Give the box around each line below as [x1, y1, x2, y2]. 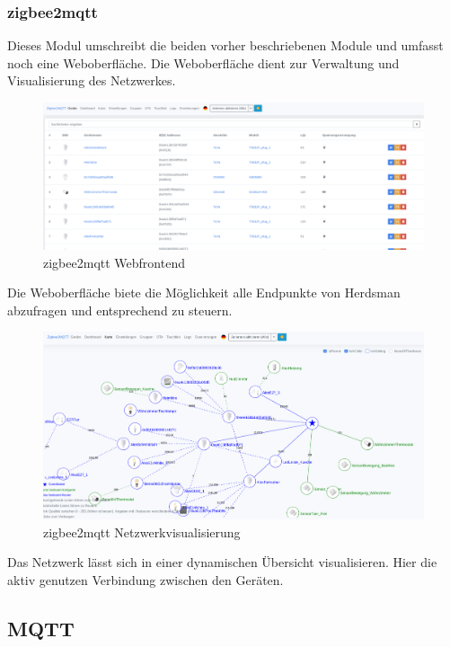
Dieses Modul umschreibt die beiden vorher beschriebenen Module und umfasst [7, 36, 444, 55]
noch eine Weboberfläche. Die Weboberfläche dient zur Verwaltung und [7, 53, 400, 72]
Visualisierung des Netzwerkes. [7, 71, 176, 90]
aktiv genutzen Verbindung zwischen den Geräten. [7, 571, 284, 589]
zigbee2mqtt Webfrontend [43, 253, 185, 271]
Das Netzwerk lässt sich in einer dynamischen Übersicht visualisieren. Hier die [7, 553, 437, 572]
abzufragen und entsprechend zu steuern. [7, 300, 233, 319]
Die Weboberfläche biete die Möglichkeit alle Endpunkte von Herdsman [7, 283, 401, 302]
